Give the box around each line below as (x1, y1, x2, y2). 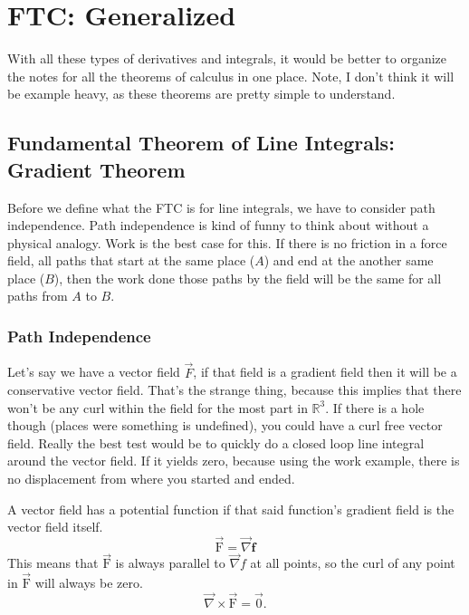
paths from (7, 286, 68, 305)
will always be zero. (34, 573, 143, 592)
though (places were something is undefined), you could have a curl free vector (7, 416, 443, 435)
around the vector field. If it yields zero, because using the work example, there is (7, 451, 460, 470)
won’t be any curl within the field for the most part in (7, 398, 308, 417)
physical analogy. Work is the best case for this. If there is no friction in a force (7, 233, 447, 252)
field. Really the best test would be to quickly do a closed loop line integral (7, 433, 425, 452)
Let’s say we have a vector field (7, 362, 180, 381)
